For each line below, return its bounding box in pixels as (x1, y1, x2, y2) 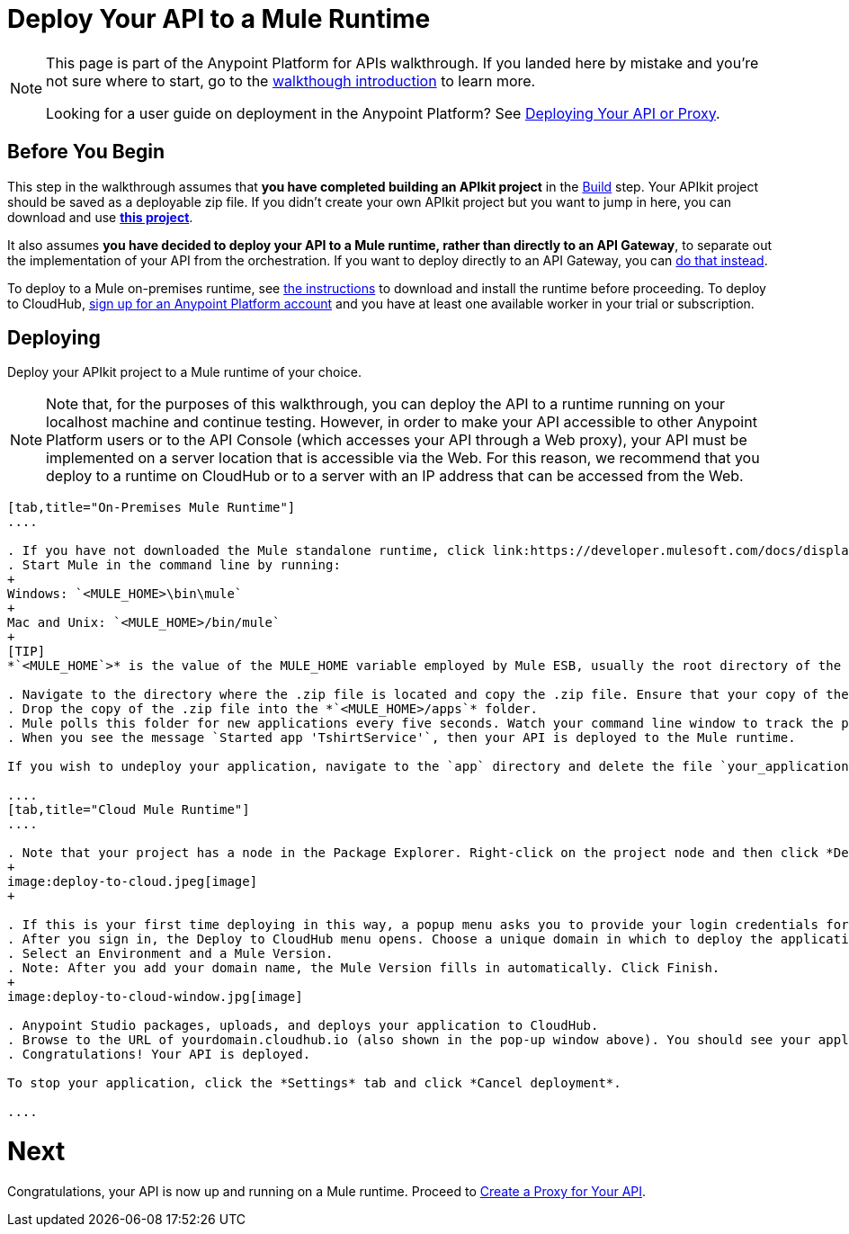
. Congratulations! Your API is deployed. (7, 1047, 311, 1062)
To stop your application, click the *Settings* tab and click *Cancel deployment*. (7, 1076, 621, 1091)
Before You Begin (7, 140, 165, 164)
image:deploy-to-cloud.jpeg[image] (7, 874, 258, 890)
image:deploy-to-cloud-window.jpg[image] (7, 989, 303, 1005)
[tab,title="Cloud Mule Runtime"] (7, 802, 250, 818)
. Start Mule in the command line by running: (7, 558, 341, 573)
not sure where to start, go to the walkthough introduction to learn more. (46, 71, 536, 90)
